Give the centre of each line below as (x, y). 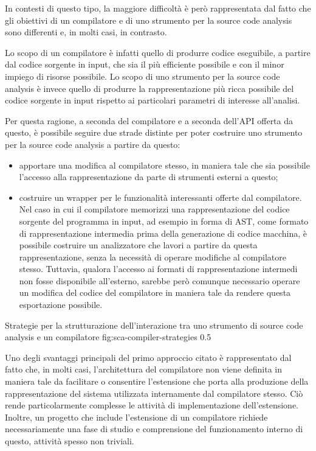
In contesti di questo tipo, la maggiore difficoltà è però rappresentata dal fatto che (158, 8)
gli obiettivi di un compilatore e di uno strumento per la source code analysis (149, 20)
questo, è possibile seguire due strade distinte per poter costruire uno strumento (154, 132)
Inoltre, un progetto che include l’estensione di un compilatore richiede (136, 417)
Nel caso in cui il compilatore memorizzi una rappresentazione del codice (154, 209)
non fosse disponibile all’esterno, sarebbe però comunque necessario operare (160, 280)
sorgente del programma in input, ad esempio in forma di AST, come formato (164, 221)
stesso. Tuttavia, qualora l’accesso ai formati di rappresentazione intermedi (158, 269)
